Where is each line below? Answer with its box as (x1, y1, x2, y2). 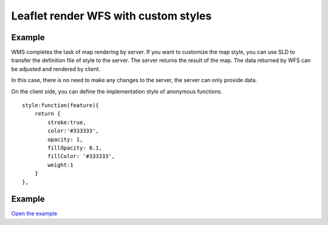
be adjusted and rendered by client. (11, 65, 100, 72)
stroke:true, (47, 119, 86, 126)
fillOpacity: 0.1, (47, 144, 103, 151)
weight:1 (47, 161, 73, 168)
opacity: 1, (47, 136, 83, 143)
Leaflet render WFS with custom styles (11, 9, 212, 22)
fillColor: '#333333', (47, 153, 115, 160)
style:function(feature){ (22, 102, 100, 109)
